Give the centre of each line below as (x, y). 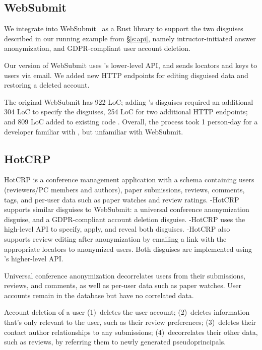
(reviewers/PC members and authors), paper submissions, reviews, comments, (124, 189)
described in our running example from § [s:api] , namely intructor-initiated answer (130, 38)
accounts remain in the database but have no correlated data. (99, 295)
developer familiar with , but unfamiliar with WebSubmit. (94, 131)
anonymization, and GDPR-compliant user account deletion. (97, 48)
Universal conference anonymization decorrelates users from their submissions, (125, 275)
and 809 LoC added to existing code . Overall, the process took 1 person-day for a (131, 121)
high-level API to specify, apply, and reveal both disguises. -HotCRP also (117, 229)
